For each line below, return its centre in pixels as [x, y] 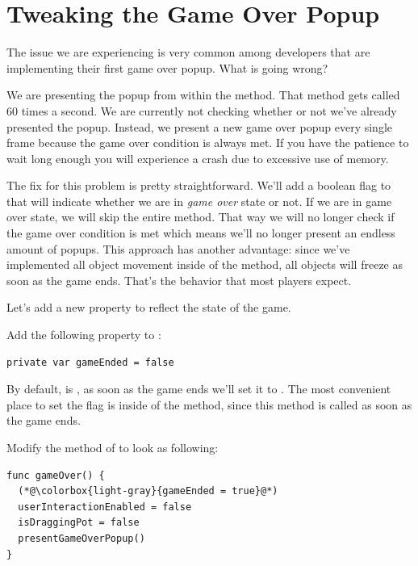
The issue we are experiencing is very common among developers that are [188, 52]
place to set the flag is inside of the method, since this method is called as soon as [209, 404]
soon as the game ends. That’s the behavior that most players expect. [179, 280]
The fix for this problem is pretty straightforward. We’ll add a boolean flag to [199, 185]
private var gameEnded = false [90, 362]
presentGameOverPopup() [82, 538]
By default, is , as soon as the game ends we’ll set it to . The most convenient [199, 389]
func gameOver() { [56, 475]
